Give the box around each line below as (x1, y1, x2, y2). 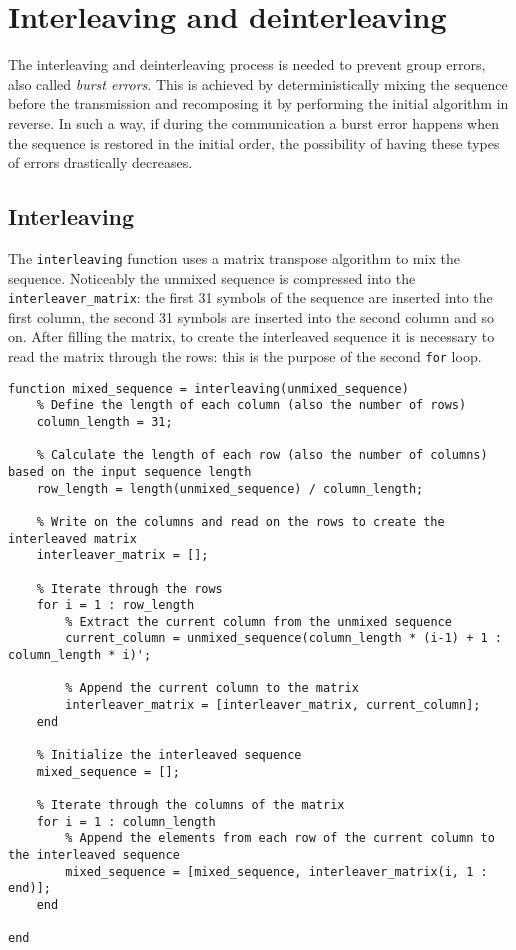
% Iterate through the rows (36, 581, 223, 596)
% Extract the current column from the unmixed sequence (65, 614, 452, 629)
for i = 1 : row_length (36, 598, 195, 613)
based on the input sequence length (8, 464, 252, 479)
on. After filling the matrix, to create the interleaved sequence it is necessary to (8, 326, 495, 347)
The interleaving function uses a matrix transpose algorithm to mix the (8, 247, 460, 268)
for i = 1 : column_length (36, 814, 216, 829)
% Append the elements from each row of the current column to (65, 831, 495, 846)
